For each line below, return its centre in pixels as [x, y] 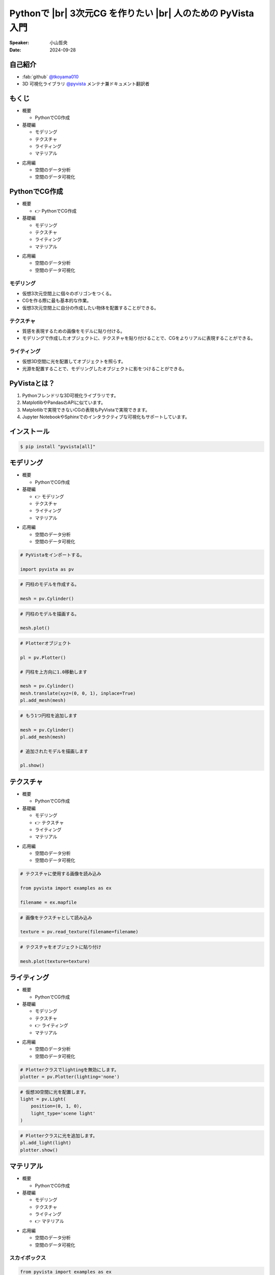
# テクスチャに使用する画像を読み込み [61, 874]
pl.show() [32, 766]
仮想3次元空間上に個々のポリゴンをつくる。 [68, 294]
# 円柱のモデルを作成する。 [50, 584]
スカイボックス [28, 1258]
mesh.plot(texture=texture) [55, 961]
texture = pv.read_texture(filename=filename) [79, 932]
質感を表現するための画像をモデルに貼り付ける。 [73, 331]
